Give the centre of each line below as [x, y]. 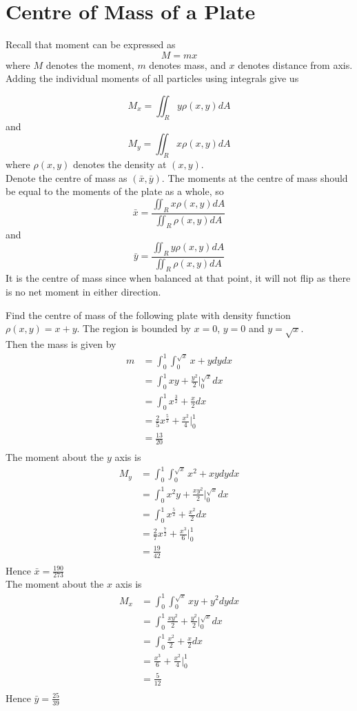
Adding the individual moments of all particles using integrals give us [152, 78]
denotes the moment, [90, 64]
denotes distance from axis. [295, 64]
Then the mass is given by [61, 343]
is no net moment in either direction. [83, 291]
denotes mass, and [187, 64]
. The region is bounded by [134, 328]
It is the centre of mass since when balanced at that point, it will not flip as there [178, 278]
